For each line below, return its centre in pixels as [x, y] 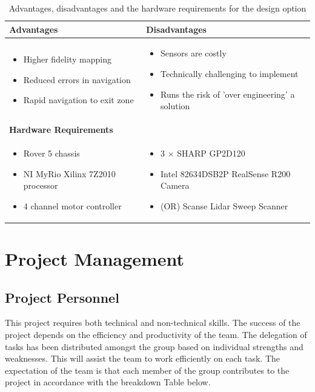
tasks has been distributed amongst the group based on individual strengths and [154, 346]
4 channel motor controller [72, 205]
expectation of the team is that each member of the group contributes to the [147, 370]
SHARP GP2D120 [211, 153]
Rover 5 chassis [51, 153]
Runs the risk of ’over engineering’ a [228, 94]
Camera [175, 185]
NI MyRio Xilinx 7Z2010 [69, 173]
